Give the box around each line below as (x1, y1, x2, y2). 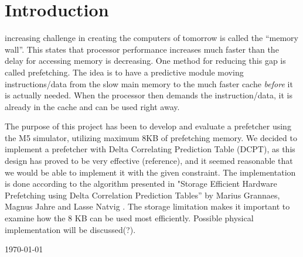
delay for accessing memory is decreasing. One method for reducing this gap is (5, 54, 286, 67)
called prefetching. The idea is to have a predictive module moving (5, 66, 244, 78)
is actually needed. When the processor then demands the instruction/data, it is (5, 89, 292, 101)
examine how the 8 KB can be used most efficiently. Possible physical (5, 212, 254, 224)
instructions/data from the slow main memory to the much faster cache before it (5, 77, 293, 90)
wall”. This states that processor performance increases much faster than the (5, 43, 279, 55)
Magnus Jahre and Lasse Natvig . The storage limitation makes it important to (5, 200, 290, 213)
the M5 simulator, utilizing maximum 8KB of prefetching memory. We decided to (5, 131, 297, 143)
